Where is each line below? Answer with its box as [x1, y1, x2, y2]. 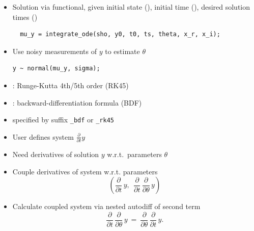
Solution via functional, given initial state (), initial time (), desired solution [12, 2, 250, 12]
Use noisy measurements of [12, 45, 97, 56]
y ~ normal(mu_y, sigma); [12, 65, 100, 72]
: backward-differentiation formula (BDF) [12, 97, 142, 108]
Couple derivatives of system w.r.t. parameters [12, 166, 158, 176]
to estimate [105, 45, 140, 56]
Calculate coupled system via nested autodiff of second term [12, 201, 201, 212]
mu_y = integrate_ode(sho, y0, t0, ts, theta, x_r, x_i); [20, 31, 220, 38]
